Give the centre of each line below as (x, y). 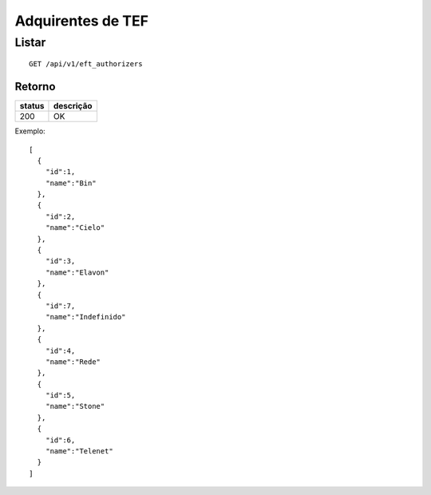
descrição (73, 106)
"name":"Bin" (71, 183)
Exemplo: (30, 131)
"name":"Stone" (75, 406)
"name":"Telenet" (79, 451)
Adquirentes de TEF (82, 21)
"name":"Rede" (73, 362)
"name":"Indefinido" (85, 317)
